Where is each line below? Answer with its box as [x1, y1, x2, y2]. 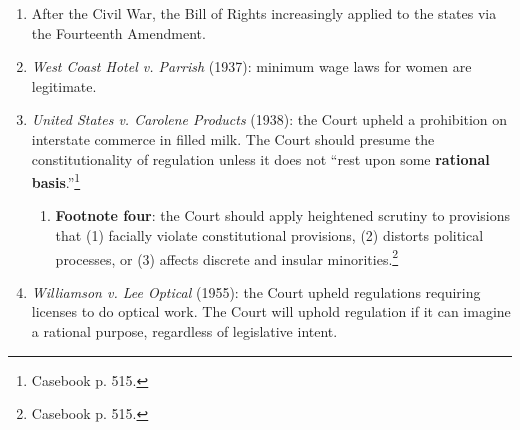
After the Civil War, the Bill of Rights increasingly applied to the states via [31, 3, 497, 23]
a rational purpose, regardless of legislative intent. [31, 321, 338, 342]
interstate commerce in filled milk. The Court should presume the [31, 128, 435, 149]
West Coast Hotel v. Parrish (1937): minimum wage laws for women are [31, 56, 472, 77]
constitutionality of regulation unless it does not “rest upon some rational [31, 148, 490, 169]
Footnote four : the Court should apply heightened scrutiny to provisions [55, 205, 510, 226]
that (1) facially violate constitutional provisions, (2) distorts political [55, 225, 484, 245]
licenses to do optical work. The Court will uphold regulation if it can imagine [31, 301, 511, 322]
